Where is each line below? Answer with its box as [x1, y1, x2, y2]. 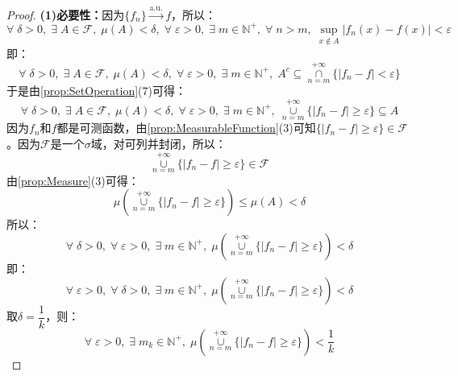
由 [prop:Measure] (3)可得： [6, 171, 139, 188]
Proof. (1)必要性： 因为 [6, 6, 125, 23]
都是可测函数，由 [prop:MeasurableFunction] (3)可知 [56, 119, 316, 136]
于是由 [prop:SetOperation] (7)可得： [6, 82, 186, 99]
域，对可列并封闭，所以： [90, 134, 227, 151]
